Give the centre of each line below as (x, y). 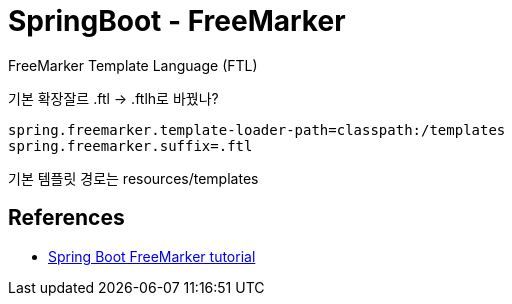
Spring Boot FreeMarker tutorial (152, 256)
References (66, 218)
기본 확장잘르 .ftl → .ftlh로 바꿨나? (113, 98)
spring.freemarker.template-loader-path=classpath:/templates (257, 129)
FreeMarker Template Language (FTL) (133, 65)
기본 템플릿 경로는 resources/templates (133, 178)
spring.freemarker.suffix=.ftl (130, 145)
